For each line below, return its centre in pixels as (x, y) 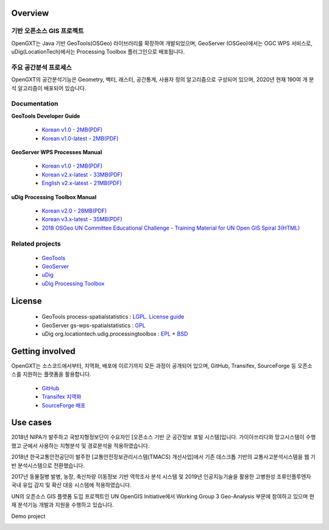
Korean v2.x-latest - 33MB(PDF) (82, 174)
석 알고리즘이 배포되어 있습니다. (49, 88)
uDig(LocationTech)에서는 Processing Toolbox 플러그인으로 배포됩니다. (98, 52)
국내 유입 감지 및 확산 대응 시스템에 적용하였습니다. (71, 485)
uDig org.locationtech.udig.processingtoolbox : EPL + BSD (115, 334)
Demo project (28, 516)
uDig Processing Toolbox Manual (54, 197)
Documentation (35, 104)
